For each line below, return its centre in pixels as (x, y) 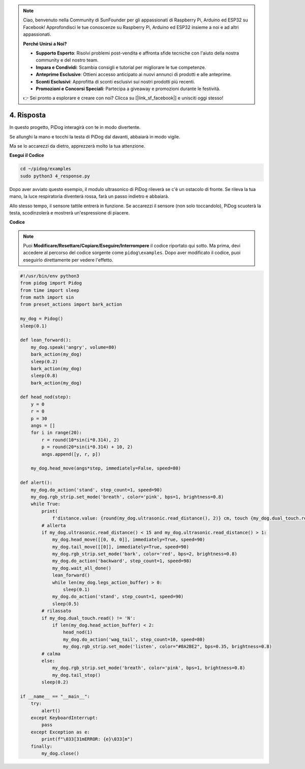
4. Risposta (27, 115)
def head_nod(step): (45, 397)
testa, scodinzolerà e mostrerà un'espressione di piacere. (69, 213)
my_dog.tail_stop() (77, 675)
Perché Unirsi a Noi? (45, 44)
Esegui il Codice (27, 155)
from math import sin (47, 297)
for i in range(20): (56, 433)
